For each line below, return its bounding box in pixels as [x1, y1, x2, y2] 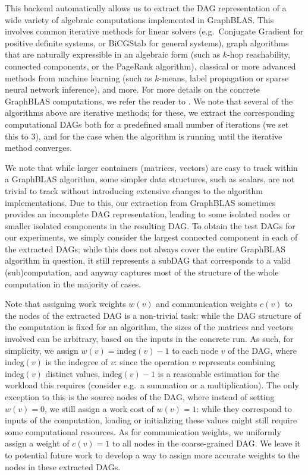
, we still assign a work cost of [44, 402, 154, 414]
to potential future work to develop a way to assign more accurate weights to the [5, 448, 300, 461]
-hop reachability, [227, 48, 290, 61]
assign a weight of [5, 437, 70, 449]
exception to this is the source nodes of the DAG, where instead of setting [5, 391, 275, 403]
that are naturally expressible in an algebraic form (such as [5, 48, 221, 61]
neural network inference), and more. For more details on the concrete [5, 83, 260, 96]
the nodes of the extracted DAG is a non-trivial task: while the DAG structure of [5, 309, 301, 321]
